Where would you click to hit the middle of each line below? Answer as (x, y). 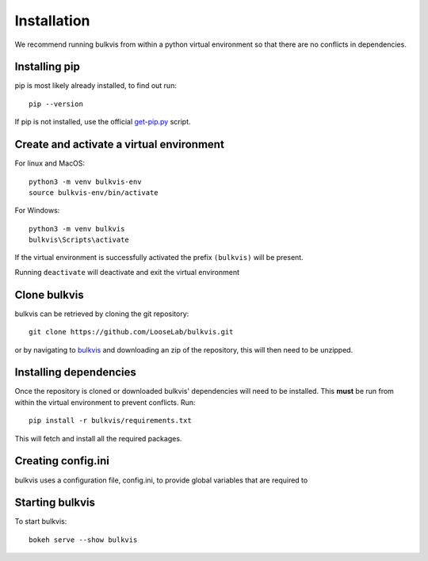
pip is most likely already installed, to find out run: (96, 86)
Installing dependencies (75, 372)
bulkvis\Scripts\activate (79, 240)
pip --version (56, 104)
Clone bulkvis (50, 294)
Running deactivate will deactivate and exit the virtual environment (127, 272)
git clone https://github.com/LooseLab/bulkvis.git (131, 332)
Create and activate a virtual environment (120, 145)
